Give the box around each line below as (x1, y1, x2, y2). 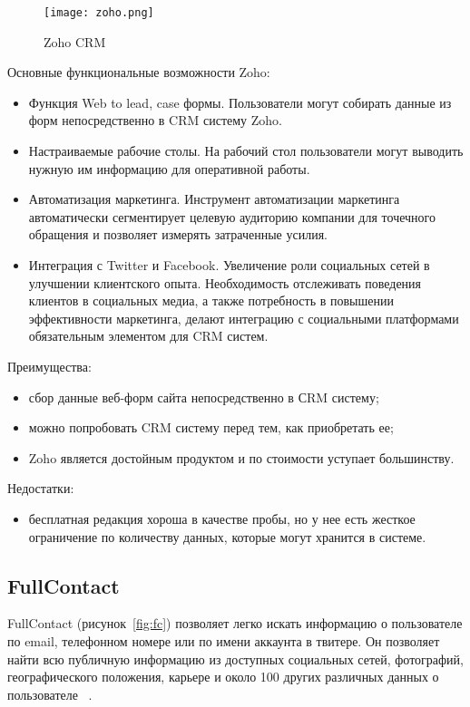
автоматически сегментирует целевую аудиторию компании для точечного (28, 207, 436, 226)
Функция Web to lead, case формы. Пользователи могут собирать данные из (28, 92, 452, 111)
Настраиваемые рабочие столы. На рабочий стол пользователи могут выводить (28, 141, 464, 160)
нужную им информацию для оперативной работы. (28, 159, 310, 178)
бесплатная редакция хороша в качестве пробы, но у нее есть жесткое (28, 508, 416, 528)
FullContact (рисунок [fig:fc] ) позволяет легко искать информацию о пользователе (7, 614, 463, 633)
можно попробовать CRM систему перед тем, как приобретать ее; (28, 418, 394, 437)
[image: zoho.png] (44, 6, 154, 19)
